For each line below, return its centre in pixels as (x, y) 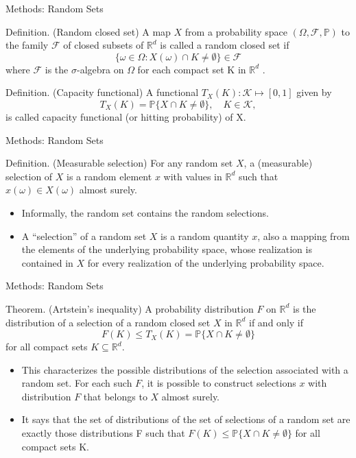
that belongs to (115, 396)
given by (314, 92)
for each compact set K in (192, 69)
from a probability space (236, 31)
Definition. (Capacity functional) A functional (102, 92)
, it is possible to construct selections (219, 383)
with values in (193, 176)
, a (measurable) (278, 163)
